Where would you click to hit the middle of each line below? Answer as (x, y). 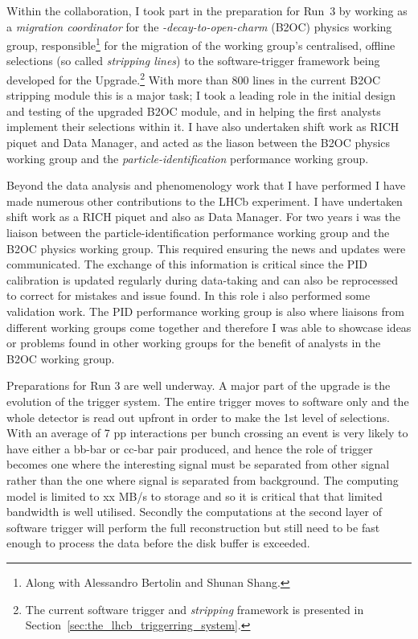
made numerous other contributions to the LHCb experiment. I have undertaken (205, 201)
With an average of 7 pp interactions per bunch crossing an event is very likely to (207, 433)
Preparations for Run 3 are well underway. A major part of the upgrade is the (199, 385)
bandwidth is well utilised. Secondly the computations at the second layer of (195, 512)
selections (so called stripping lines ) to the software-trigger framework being (193, 61)
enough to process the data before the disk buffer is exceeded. (158, 543)
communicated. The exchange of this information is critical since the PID (187, 264)
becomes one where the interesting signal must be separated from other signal (198, 464)
